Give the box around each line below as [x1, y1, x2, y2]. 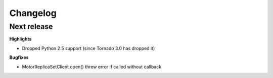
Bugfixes [9, 54, 29, 60]
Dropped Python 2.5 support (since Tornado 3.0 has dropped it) [22, 45, 155, 51]
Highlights [9, 36, 32, 42]
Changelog [9, 7, 57, 18]
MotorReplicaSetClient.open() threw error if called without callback [22, 63, 162, 69]
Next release [9, 22, 53, 31]
